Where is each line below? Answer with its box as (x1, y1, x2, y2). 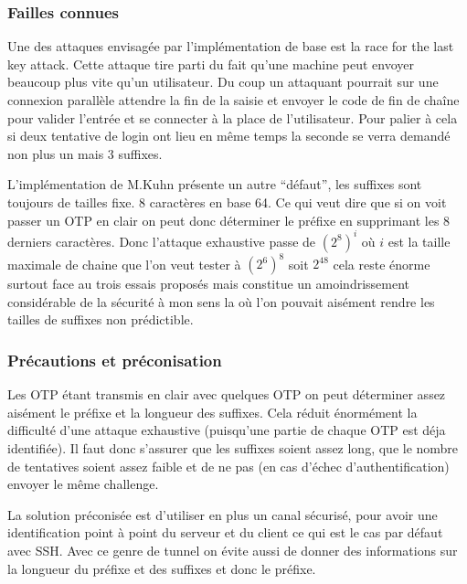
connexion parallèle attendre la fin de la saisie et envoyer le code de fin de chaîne (7, 90, 460, 109)
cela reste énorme (333, 254, 430, 273)
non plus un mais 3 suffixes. (7, 143, 163, 163)
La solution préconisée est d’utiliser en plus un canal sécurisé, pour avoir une (7, 504, 438, 524)
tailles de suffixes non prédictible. (7, 310, 194, 329)
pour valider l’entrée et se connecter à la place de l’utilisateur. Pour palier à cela (7, 108, 458, 127)
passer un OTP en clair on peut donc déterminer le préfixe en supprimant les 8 (7, 210, 451, 229)
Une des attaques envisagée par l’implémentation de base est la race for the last (7, 37, 454, 56)
